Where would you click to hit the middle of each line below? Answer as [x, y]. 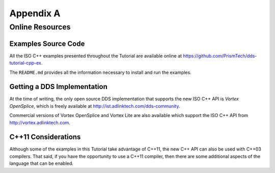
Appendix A [35, 13]
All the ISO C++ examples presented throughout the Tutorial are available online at [96, 55]
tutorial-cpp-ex [25, 63]
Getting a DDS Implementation [59, 87]
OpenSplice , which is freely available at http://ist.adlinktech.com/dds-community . [95, 106]
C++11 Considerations [45, 137]
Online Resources [40, 27]
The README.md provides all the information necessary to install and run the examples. [100, 72]
